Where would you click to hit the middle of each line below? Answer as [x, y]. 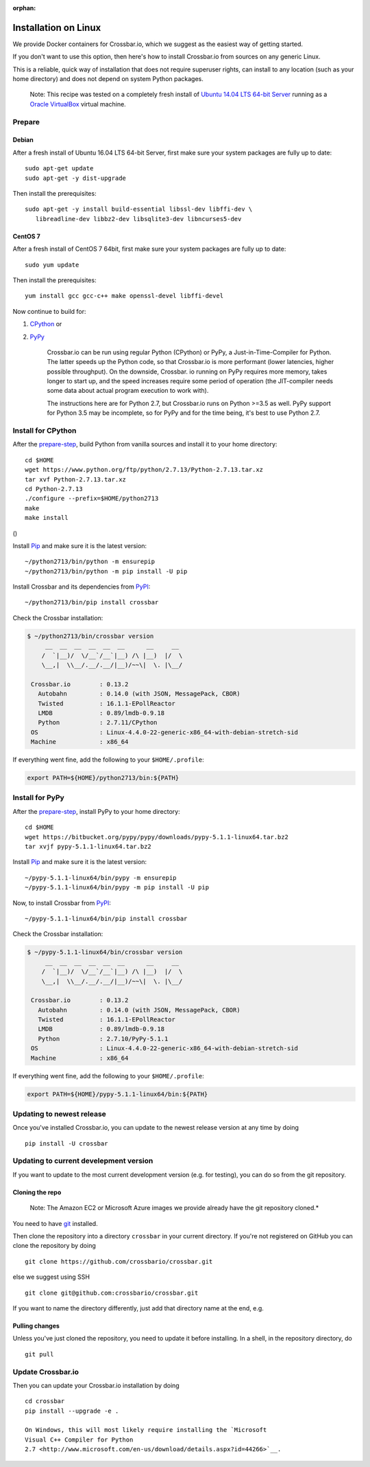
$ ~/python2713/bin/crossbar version [90, 636]
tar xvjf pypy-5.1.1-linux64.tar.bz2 [88, 846]
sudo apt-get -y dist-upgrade [76, 178]
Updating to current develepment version [83, 1161]
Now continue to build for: [49, 311]
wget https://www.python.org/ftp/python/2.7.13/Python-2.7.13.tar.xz [144, 470]
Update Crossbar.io [46, 1372]
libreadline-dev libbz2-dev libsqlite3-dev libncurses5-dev [138, 219]
